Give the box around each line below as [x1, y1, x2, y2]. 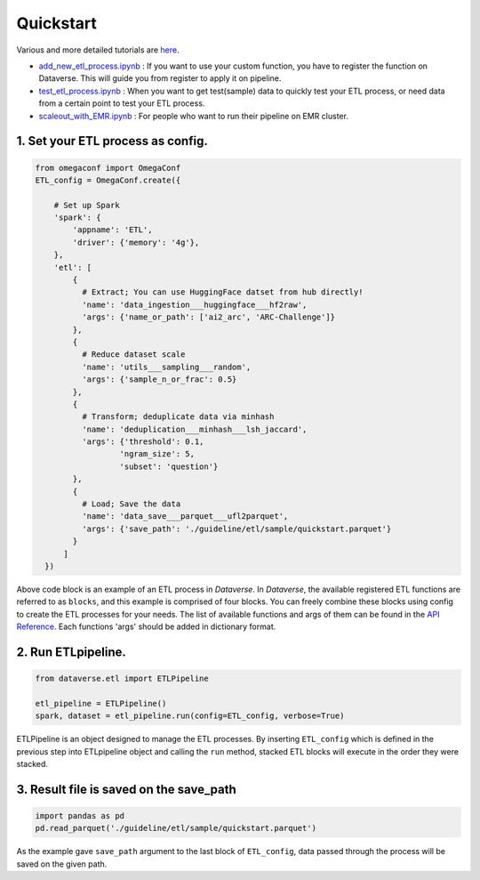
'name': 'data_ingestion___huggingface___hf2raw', [81, 299, 308, 310]
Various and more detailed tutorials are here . [16, 44, 180, 55]
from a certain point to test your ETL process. [38, 98, 205, 109]
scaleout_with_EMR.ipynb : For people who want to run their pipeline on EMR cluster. [38, 110, 348, 121]
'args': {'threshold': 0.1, [81, 437, 204, 447]
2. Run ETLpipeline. [16, 644, 126, 659]
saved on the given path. [16, 859, 108, 869]
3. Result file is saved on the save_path [16, 781, 237, 796]
